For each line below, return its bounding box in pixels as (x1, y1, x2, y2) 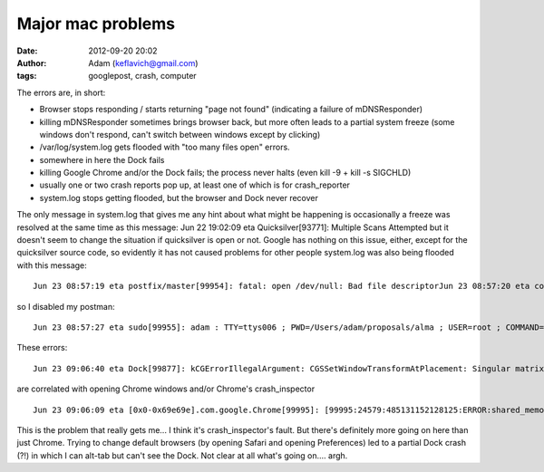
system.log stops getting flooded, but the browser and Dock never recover (39, 192, 319, 203)
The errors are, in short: (16, 87, 106, 98)
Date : (16, 45, 38, 56)
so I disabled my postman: (16, 301, 115, 312)
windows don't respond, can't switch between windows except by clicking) (39, 129, 321, 140)
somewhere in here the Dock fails (39, 154, 165, 165)
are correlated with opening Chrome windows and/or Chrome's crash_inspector (16, 383, 316, 394)
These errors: (16, 342, 68, 353)
